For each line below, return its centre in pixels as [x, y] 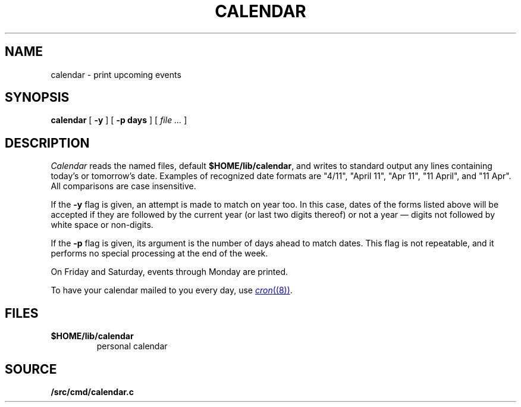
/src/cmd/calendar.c [92, 392]
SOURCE [31, 369]
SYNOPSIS [37, 98]
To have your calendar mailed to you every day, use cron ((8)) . [172, 290]
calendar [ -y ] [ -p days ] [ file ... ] [119, 120]
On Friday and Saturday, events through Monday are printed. [170, 272]
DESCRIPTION [47, 143]
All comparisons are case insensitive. [123, 186]
